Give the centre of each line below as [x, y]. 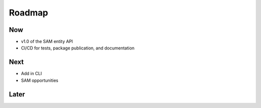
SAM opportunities [40, 80]
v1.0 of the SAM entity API [47, 42]
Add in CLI [31, 74]
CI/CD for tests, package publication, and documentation [78, 48]
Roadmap [29, 13]
